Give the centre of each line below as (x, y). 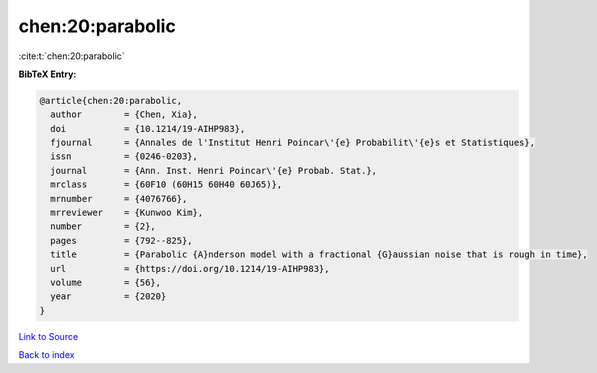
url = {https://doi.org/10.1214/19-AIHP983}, (190, 268)
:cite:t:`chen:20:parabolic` (71, 56)
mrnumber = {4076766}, (119, 198)
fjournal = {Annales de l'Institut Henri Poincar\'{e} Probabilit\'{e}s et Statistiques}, (292, 143)
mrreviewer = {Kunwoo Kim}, (127, 213)
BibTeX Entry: (47, 74)
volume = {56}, (106, 282)
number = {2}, (103, 226)
